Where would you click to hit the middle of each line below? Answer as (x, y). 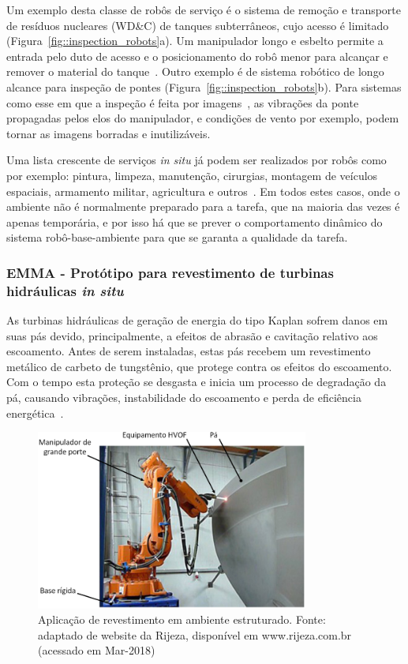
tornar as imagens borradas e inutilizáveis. (109, 133)
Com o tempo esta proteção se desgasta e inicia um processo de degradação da (197, 382)
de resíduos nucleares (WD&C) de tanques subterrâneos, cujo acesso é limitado (198, 25)
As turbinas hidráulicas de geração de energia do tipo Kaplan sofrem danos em (197, 320)
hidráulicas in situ (65, 290)
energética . (35, 413)
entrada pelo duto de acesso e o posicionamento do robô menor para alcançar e (197, 56)
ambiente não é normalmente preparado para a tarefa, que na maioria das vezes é (203, 206)
